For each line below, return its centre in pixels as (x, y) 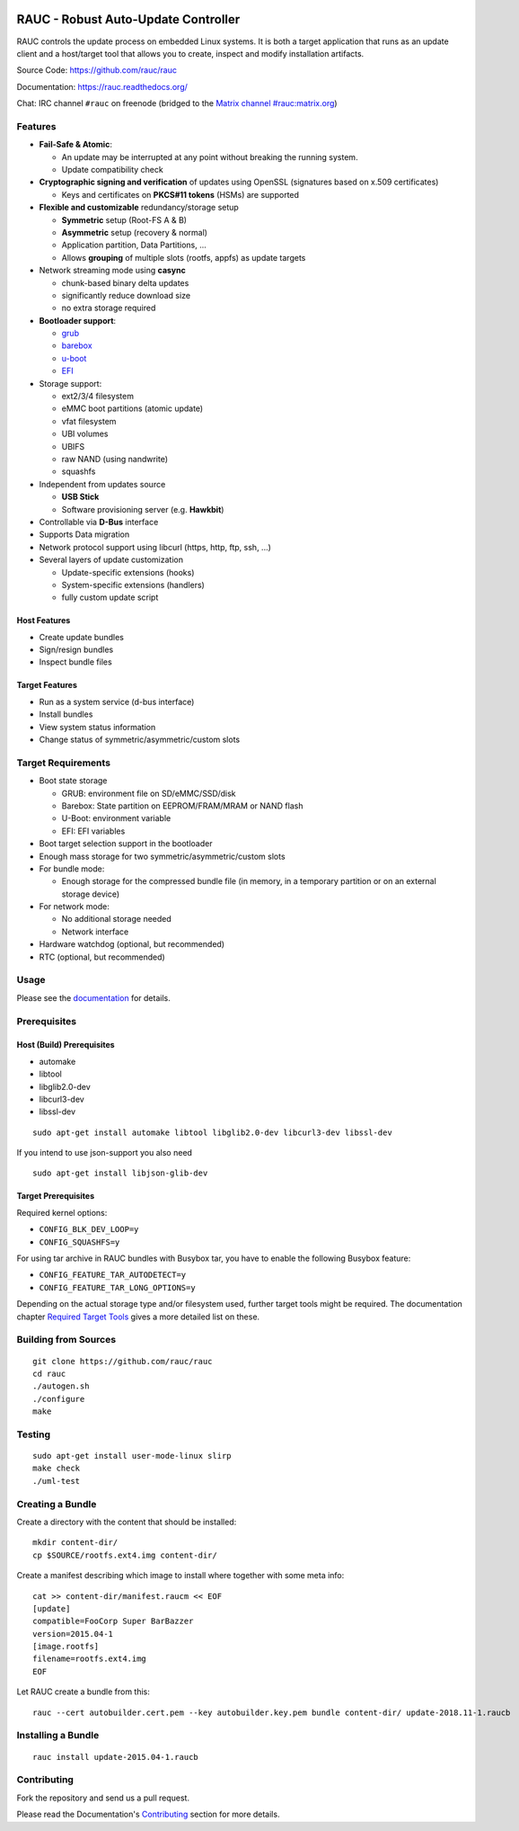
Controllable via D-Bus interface (99, 522)
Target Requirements (64, 763)
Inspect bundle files (75, 662)
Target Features (47, 685)
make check (57, 1469)
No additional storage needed (117, 919)
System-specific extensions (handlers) (133, 585)
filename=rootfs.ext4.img (90, 1659)
